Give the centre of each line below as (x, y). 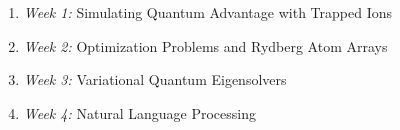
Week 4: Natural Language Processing (139, 112)
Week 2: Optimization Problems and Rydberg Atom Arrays (205, 45)
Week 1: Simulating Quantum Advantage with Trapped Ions (207, 12)
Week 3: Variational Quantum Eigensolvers (155, 79)
